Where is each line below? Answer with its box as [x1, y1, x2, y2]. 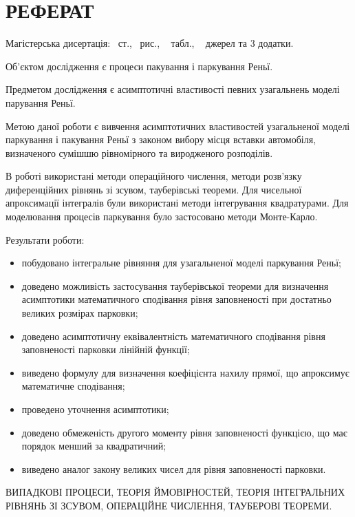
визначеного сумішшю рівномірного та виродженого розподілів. [6, 145, 273, 160]
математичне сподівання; [21, 379, 125, 393]
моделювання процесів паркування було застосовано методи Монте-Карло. [6, 209, 318, 224]
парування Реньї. [6, 95, 76, 109]
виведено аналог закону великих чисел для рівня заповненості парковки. [21, 461, 326, 476]
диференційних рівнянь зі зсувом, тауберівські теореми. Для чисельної [6, 182, 302, 196]
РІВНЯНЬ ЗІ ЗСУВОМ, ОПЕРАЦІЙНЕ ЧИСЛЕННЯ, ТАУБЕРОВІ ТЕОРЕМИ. [6, 498, 332, 512]
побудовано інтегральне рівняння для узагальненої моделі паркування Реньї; [21, 255, 341, 270]
